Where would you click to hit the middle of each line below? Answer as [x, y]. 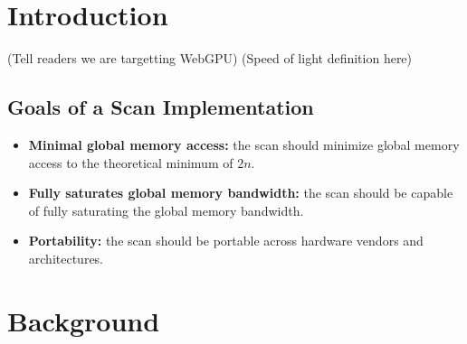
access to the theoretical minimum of [131, 162]
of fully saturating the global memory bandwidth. [166, 210]
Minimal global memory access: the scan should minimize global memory [244, 144]
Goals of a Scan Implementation [161, 107]
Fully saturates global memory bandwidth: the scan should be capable [241, 193]
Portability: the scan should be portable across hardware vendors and [226, 241]
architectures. [66, 258]
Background [84, 320]
